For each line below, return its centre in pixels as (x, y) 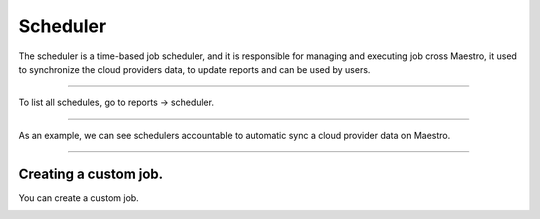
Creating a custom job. (91, 173)
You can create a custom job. (78, 197)
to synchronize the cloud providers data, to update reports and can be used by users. (194, 69)
